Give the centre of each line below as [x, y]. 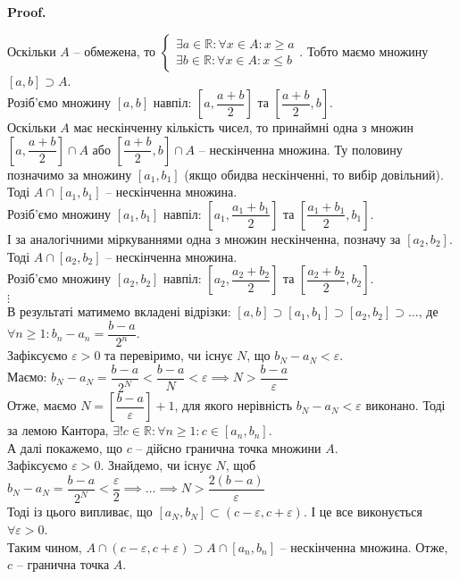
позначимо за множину [70, 174]
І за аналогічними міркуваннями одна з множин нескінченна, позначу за [204, 238]
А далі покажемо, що [65, 447]
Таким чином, [45, 546]
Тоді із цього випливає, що [80, 512]
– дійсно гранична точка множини [229, 447]
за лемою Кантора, [58, 430]
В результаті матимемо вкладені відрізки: [119, 311]
